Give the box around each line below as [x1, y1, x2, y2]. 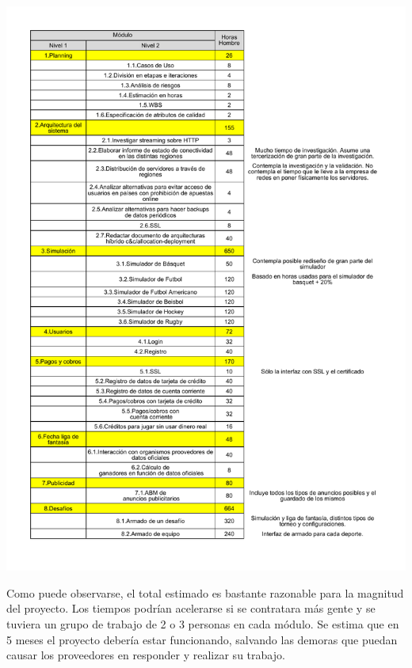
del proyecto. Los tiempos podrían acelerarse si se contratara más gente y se [6, 600, 376, 617]
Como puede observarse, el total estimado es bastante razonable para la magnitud [6, 584, 404, 601]
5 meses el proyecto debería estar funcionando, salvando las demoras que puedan [6, 631, 398, 647]
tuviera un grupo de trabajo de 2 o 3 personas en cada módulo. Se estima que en [6, 615, 399, 632]
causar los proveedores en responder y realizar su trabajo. [6, 647, 285, 663]
